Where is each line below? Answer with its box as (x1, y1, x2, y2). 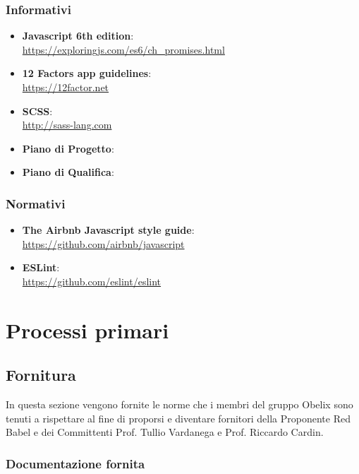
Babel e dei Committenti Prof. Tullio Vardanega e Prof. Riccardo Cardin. (6, 425, 324, 439)
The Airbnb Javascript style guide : (22, 223, 195, 237)
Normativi (6, 194, 66, 212)
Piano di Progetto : (22, 141, 114, 155)
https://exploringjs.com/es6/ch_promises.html (22, 42, 225, 57)
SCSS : (22, 103, 53, 118)
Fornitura (6, 364, 76, 386)
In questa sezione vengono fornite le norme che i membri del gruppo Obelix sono (6, 397, 353, 412)
